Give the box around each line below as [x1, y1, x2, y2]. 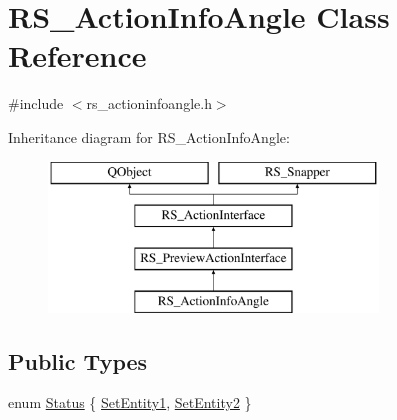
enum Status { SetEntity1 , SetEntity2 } [8, 392, 252, 413]
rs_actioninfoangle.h [86, 93, 212, 114]
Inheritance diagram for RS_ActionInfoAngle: [8, 126, 290, 147]
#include [8, 93, 64, 114]
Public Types [8, 345, 148, 376]
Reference [8, 35, 147, 76]
